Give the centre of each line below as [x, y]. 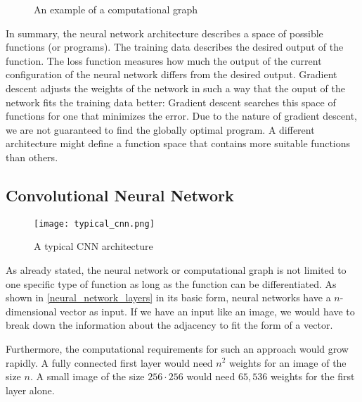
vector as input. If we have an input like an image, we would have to [207, 311]
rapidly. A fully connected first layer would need [109, 362]
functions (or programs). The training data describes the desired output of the [175, 47]
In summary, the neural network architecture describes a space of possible [164, 33]
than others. [32, 157]
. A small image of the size [87, 376]
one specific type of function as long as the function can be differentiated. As [171, 283]
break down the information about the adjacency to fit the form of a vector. [169, 325]
